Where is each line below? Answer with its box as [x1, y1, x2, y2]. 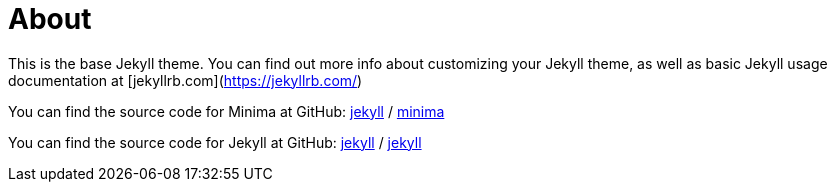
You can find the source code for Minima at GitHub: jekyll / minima [8, 102, 445, 120]
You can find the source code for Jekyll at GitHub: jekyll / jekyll [8, 133, 422, 151]
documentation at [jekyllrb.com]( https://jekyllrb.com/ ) [8, 71, 363, 89]
